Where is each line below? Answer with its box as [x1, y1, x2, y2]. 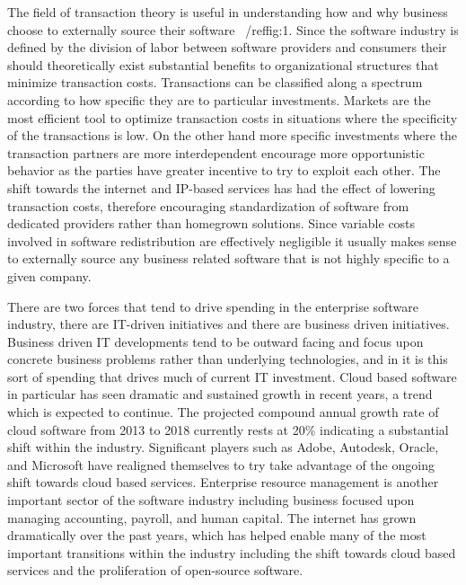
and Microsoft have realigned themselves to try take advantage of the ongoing [7, 455, 435, 474]
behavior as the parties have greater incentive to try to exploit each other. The [7, 161, 441, 180]
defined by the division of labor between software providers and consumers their [7, 38, 447, 57]
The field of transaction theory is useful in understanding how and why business [7, 3, 448, 21]
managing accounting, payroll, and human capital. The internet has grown [7, 508, 417, 527]
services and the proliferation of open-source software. [7, 561, 303, 580]
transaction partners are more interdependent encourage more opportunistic [7, 143, 425, 162]
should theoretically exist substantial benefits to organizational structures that [7, 55, 439, 74]
